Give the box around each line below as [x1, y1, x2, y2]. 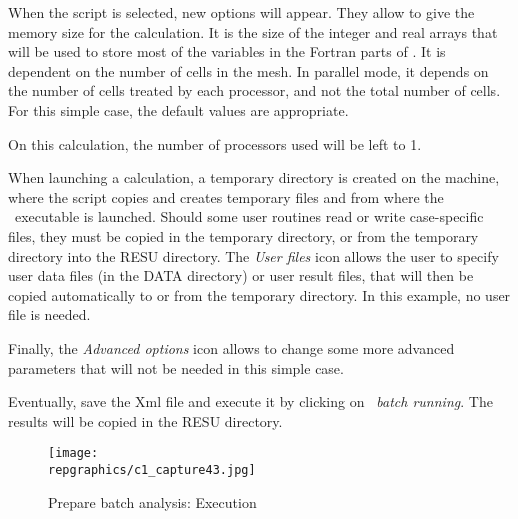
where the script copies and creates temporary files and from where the [8, 186, 444, 207]
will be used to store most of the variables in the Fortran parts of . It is [8, 41, 446, 62]
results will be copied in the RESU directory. [8, 410, 283, 431]
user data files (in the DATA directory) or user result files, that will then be [8, 265, 474, 286]
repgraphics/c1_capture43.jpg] [48, 462, 256, 477]
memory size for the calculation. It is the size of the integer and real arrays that [8, 21, 498, 42]
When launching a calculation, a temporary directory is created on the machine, [8, 167, 500, 188]
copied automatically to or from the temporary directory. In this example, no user [8, 284, 511, 305]
